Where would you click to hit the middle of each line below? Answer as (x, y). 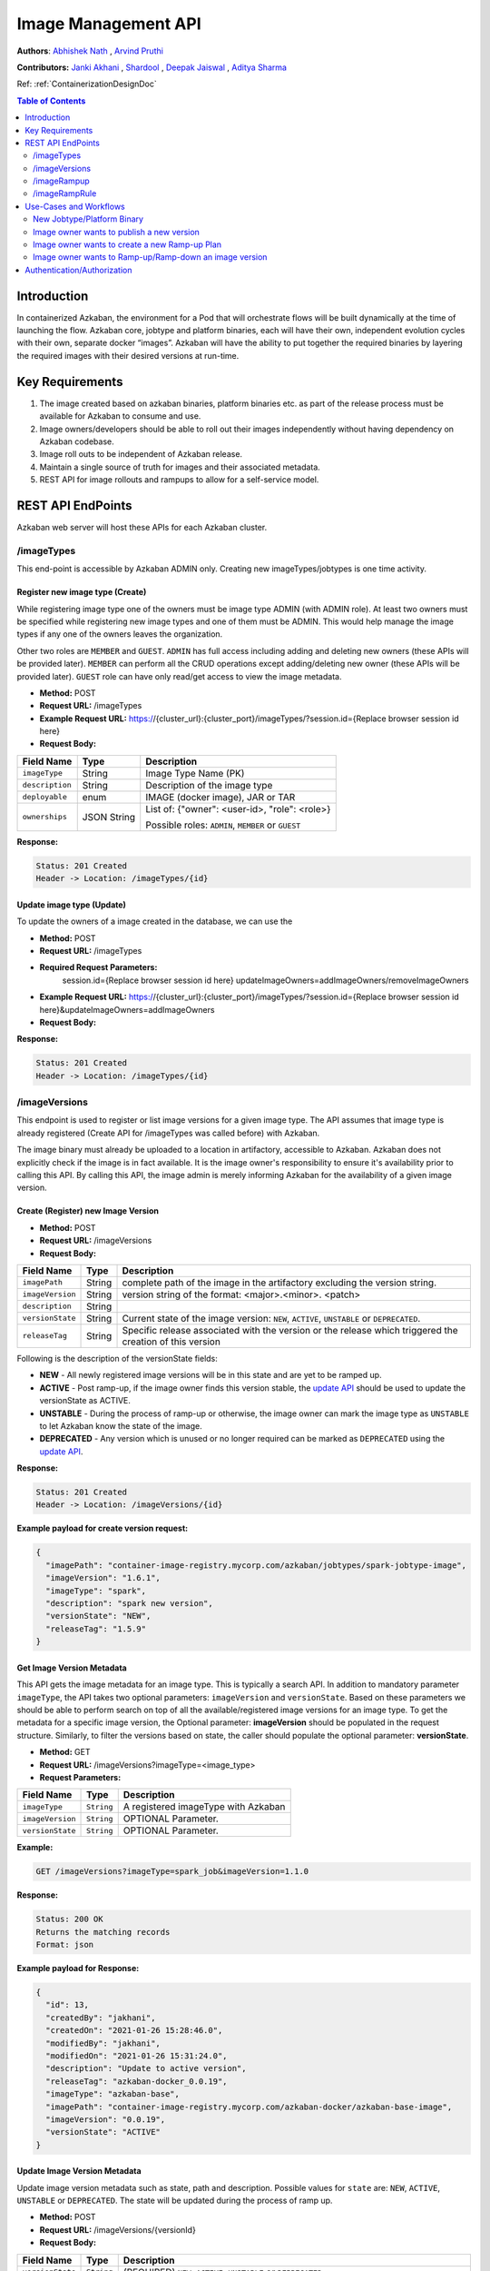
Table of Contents (51, 101)
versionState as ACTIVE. (85, 1401)
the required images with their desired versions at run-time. (128, 355)
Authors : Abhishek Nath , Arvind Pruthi (90, 51)
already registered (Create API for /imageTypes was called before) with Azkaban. (168, 1133)
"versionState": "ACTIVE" (103, 2132)
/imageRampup (61, 181)
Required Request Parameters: (98, 967)
